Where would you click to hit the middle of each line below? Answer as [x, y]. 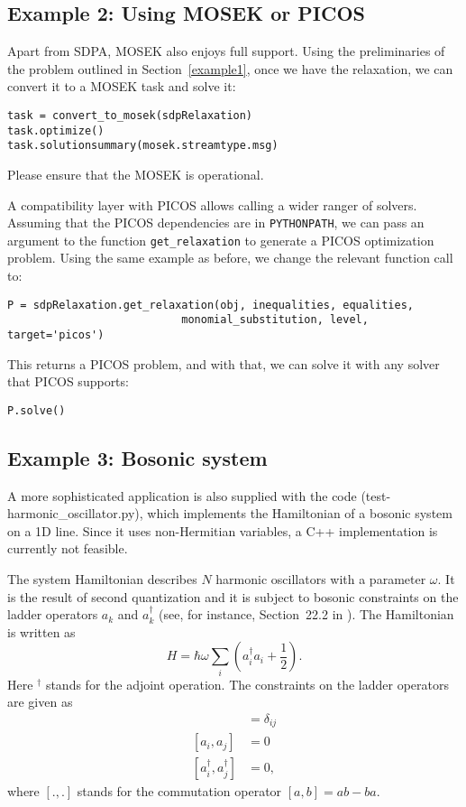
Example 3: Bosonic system [137, 457]
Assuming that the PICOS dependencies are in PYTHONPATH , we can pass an [216, 223]
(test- [376, 495]
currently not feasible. [68, 548]
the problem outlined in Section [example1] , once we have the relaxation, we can [230, 68]
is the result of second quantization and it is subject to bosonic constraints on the [233, 596]
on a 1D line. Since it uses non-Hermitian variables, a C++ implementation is [223, 530]
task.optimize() [56, 130]
